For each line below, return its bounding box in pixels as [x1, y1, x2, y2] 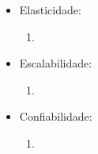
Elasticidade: [19, 2, 81, 17]
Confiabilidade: [19, 108, 92, 125]
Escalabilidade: [19, 55, 92, 71]
